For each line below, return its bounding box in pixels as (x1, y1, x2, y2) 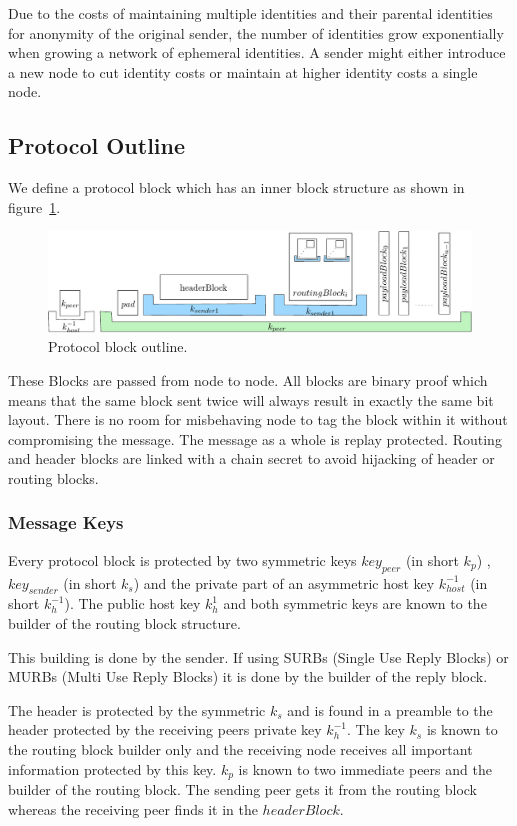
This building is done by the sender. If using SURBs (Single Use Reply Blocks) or (8, 646, 509, 667)
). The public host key (64, 593, 201, 614)
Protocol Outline (8, 130, 186, 161)
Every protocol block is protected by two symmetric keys (8, 549, 357, 570)
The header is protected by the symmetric (8, 699, 266, 720)
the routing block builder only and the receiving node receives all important (8, 738, 473, 759)
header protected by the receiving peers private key (8, 719, 322, 740)
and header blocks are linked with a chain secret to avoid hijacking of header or (8, 448, 495, 469)
